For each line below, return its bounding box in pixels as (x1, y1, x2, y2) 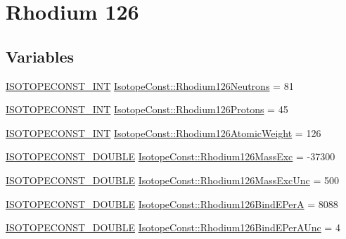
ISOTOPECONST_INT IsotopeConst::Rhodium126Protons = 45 (6, 102, 288, 117)
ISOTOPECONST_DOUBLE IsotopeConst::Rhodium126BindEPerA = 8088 (6, 196, 338, 211)
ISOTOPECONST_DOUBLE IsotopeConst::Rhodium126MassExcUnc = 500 (6, 172, 340, 187)
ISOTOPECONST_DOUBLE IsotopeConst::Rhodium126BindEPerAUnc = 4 (6, 220, 340, 235)
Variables (6, 45, 75, 67)
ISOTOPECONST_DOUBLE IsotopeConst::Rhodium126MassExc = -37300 (6, 149, 335, 164)
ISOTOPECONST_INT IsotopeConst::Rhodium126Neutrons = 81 (6, 78, 294, 93)
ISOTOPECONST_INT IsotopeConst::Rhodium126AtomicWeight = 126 (6, 125, 321, 140)
